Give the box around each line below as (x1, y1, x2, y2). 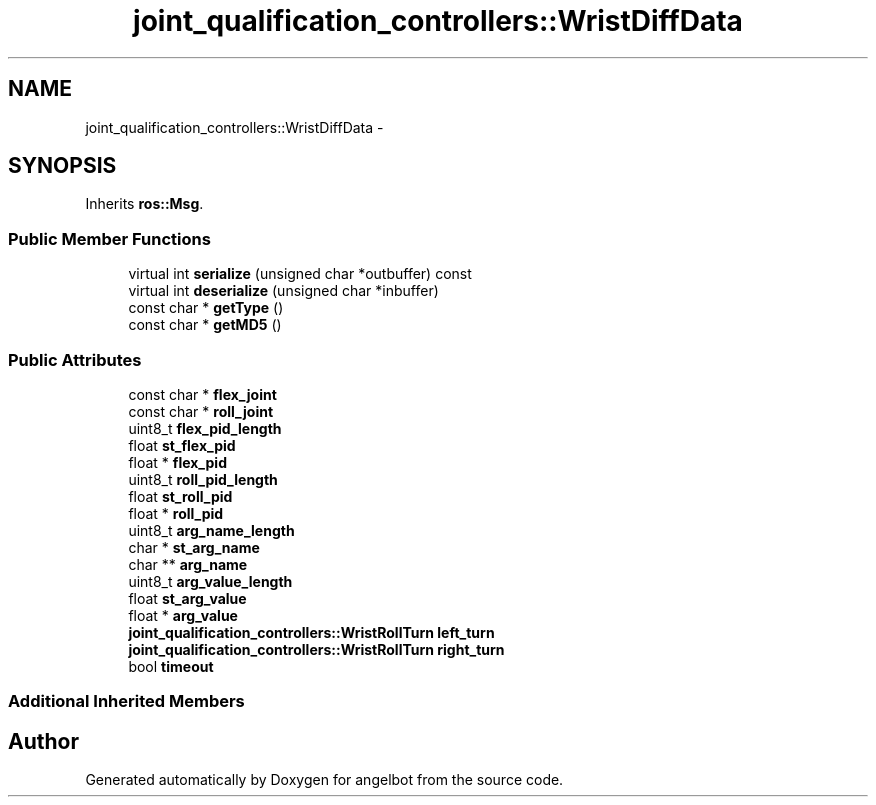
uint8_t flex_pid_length (128, 419, 282, 437)
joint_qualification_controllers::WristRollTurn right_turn (128, 640, 505, 658)
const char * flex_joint (128, 385, 277, 403)
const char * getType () (128, 299, 284, 317)
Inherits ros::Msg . (85, 195, 204, 213)
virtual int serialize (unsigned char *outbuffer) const (128, 265, 472, 283)
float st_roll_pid (128, 487, 233, 505)
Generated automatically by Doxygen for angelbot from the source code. (85, 771, 564, 789)
